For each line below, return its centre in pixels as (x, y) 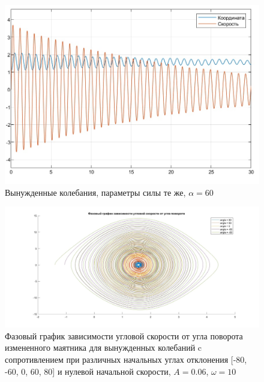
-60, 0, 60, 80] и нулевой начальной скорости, (88, 371)
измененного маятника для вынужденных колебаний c (103, 347)
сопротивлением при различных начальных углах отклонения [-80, (126, 359)
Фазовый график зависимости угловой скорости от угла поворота (124, 335)
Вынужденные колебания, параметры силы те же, (95, 192)
